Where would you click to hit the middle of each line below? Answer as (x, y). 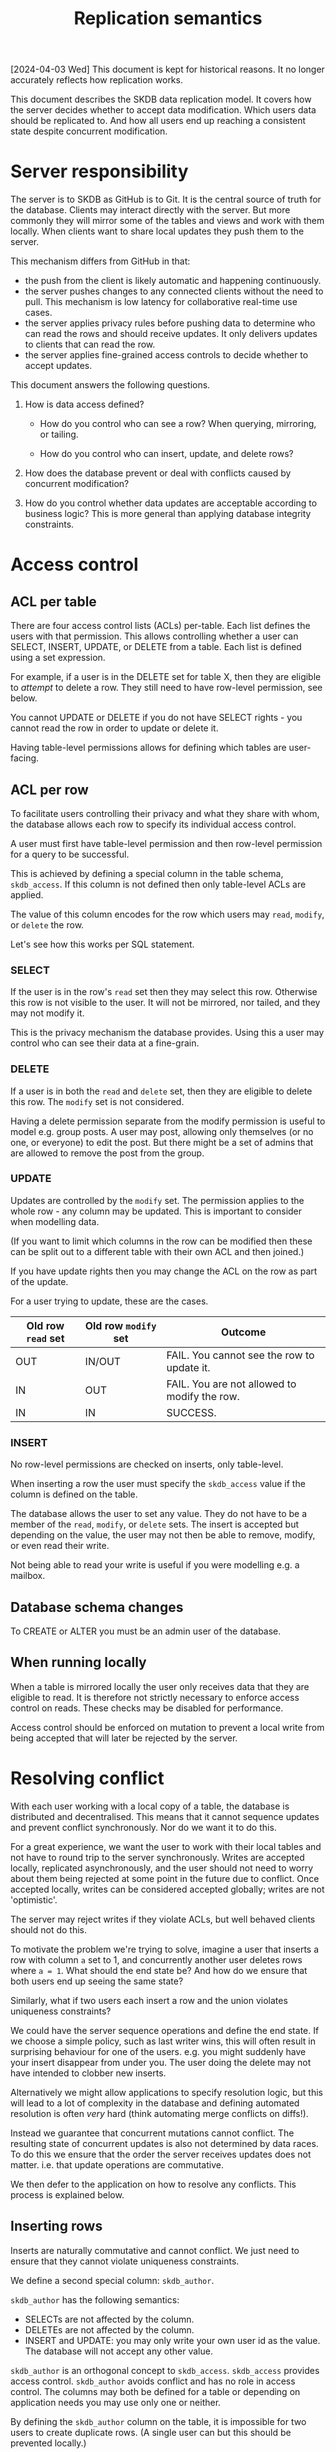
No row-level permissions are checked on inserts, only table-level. (147, 1464)
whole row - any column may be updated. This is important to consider (156, 1211)
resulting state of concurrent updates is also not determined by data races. (164, 2143)
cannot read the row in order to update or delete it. (114, 728)
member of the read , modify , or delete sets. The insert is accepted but (155, 1524)
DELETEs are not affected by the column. (109, 2329)
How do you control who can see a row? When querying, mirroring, (178, 424)
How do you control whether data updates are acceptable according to (171, 503)
